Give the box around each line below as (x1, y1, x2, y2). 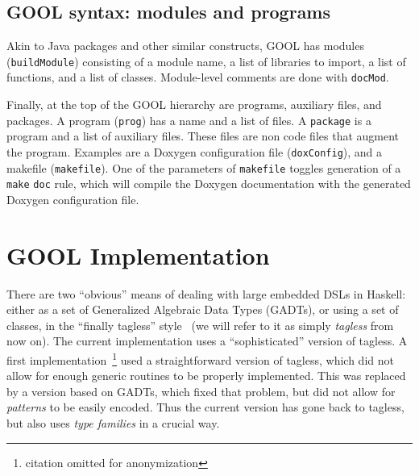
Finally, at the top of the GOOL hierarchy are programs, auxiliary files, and (6, 96, 382, 113)
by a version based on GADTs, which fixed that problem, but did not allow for (6, 382, 396, 399)
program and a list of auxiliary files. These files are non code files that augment (6, 127, 400, 144)
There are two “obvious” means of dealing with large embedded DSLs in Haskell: (6, 285, 406, 302)
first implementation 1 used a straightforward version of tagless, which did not (6, 349, 394, 368)
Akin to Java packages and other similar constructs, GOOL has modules (6, 37, 364, 54)
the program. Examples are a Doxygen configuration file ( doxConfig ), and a (6, 143, 383, 160)
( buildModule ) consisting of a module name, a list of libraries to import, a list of (6, 52, 406, 69)
